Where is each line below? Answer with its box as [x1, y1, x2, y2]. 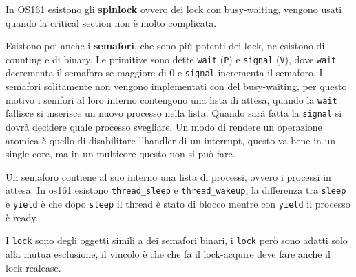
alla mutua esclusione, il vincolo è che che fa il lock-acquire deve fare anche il [6, 246, 331, 261]
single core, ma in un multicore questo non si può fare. [6, 146, 235, 161]
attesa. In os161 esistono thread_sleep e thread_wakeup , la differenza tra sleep [6, 183, 346, 197]
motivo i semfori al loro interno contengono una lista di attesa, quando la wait [6, 92, 337, 107]
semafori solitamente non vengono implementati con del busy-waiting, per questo [6, 79, 347, 93]
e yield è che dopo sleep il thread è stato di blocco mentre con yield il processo [6, 197, 350, 211]
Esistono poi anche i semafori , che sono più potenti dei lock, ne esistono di [6, 38, 325, 53]
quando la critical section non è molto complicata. [6, 15, 217, 30]
